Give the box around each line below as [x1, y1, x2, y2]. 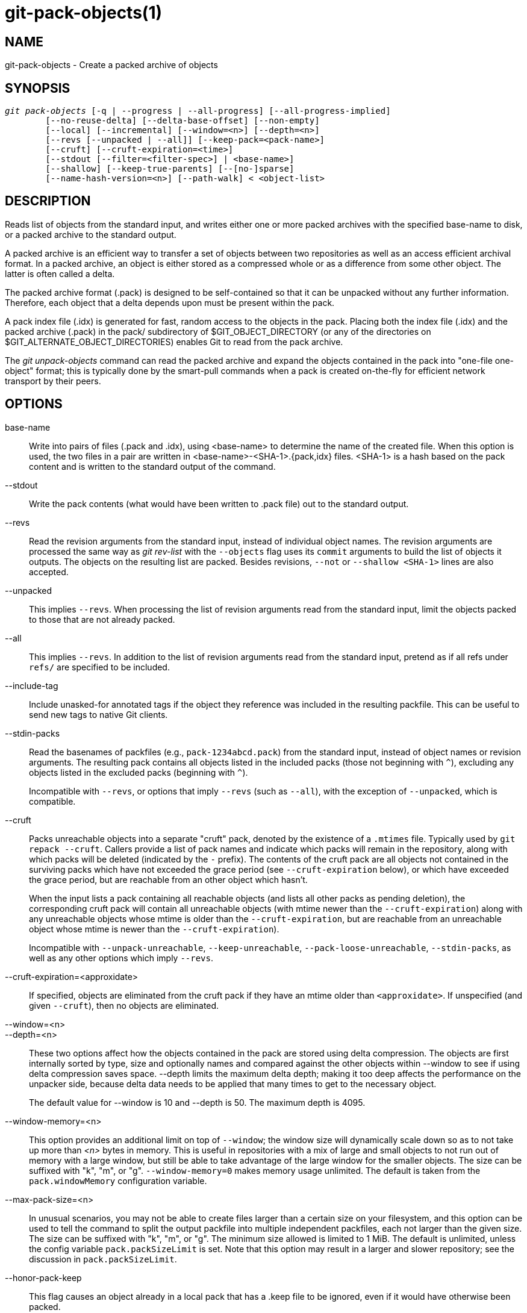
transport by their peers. [5, 375, 101, 386]
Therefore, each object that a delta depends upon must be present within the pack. [5, 297, 335, 308]
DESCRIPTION [5, 193, 91, 209]
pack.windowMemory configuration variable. [29, 1175, 207, 1186]
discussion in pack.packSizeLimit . [29, 1253, 177, 1264]
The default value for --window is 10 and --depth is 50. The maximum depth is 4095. [29, 1097, 366, 1108]
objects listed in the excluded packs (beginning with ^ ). [29, 767, 248, 778]
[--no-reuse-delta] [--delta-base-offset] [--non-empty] [45, 116, 320, 126]
